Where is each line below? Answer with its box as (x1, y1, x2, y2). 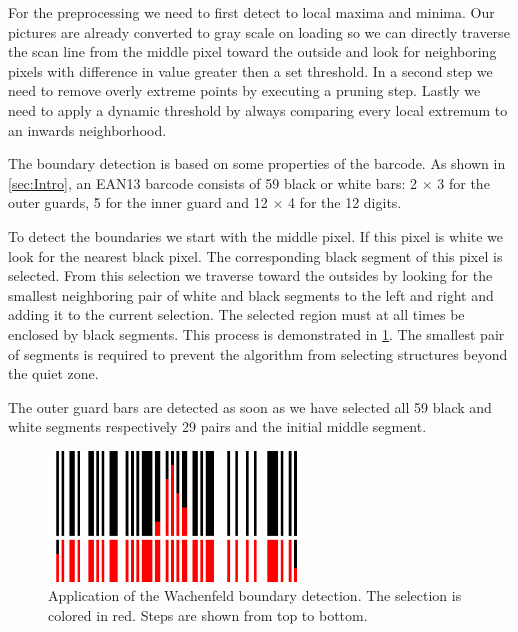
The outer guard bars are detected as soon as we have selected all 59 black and (8, 396, 492, 417)
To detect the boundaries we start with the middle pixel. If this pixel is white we (8, 225, 504, 246)
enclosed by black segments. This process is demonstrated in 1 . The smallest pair (8, 323, 505, 344)
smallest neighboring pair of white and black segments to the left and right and (8, 284, 494, 305)
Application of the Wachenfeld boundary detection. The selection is (48, 585, 462, 606)
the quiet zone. (8, 363, 99, 384)
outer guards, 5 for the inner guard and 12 (8, 192, 268, 213)
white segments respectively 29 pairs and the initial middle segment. (8, 416, 427, 437)
